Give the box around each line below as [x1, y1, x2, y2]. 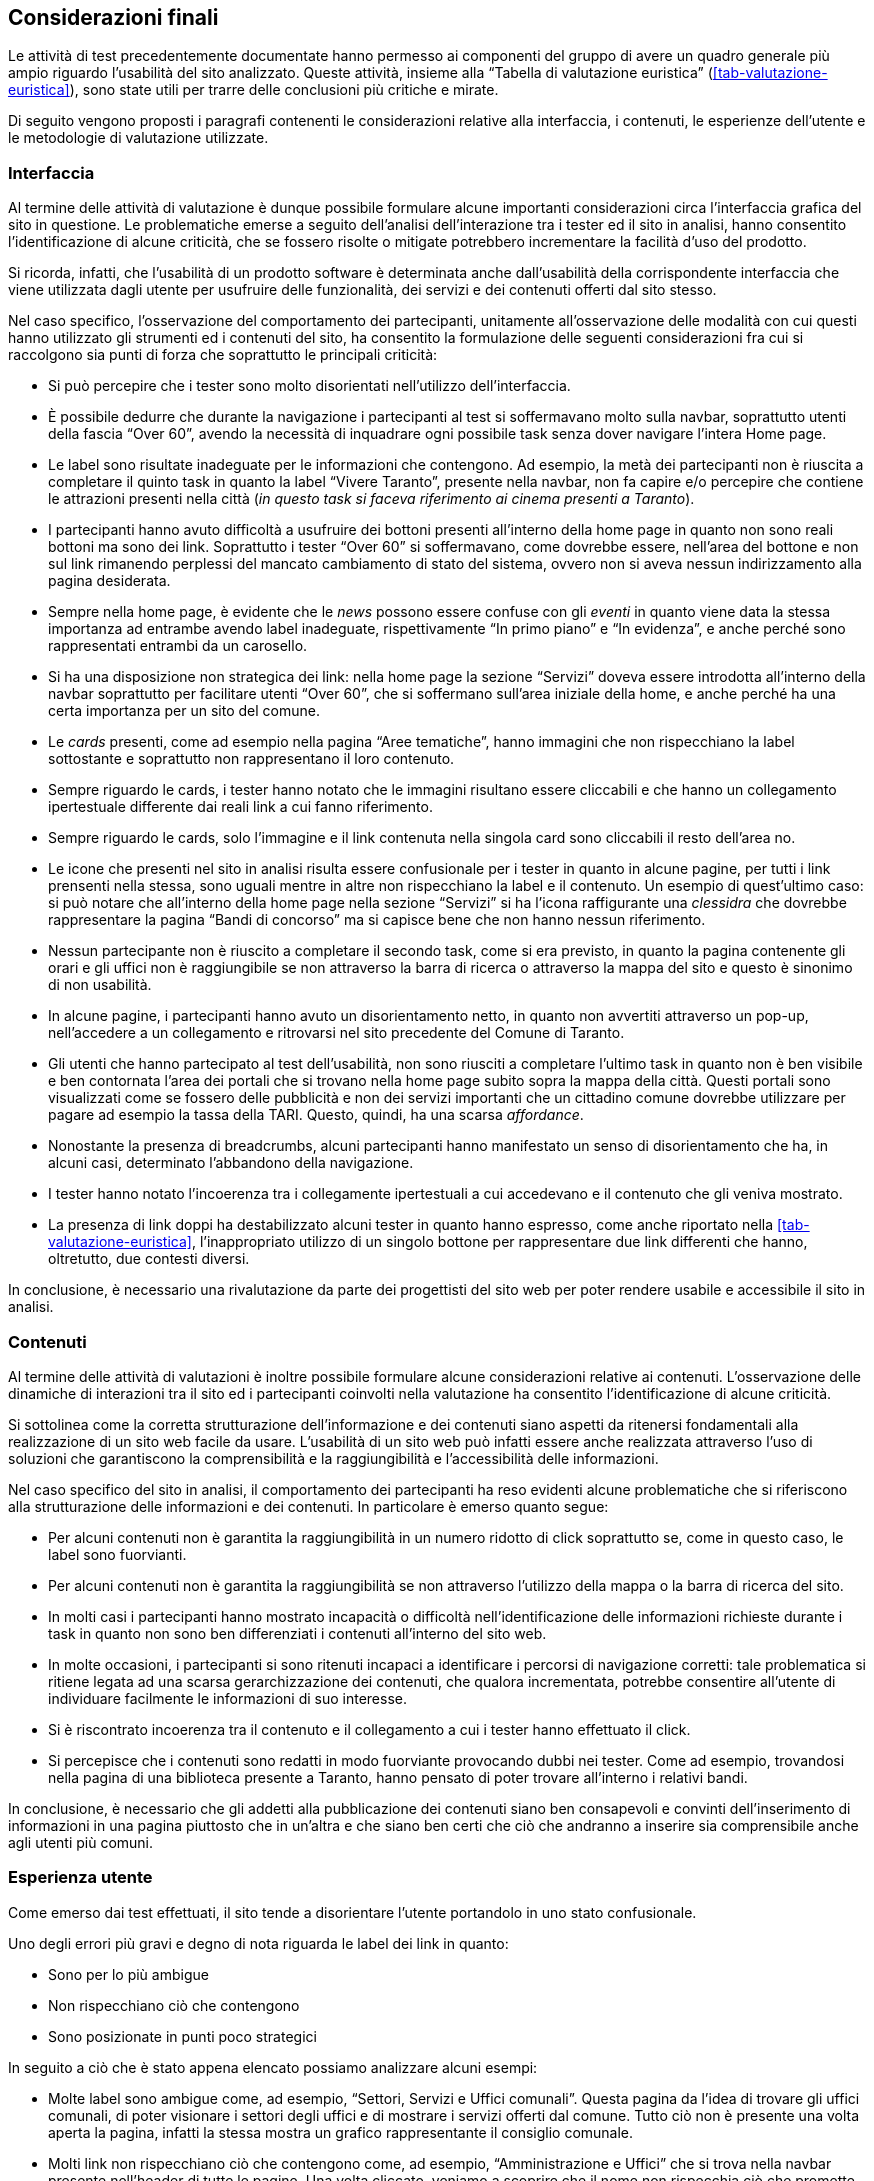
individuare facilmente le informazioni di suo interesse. [48, 1689, 407, 1707]
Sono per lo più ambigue [48, 1965, 209, 1983]
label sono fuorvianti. [48, 1545, 187, 1563]
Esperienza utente [8, 1867, 153, 1888]
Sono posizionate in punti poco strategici [48, 2027, 317, 2045]
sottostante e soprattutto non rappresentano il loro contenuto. [48, 750, 455, 768]
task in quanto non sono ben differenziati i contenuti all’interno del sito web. [48, 1624, 547, 1642]
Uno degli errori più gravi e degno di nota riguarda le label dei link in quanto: [8, 1934, 509, 1952]
